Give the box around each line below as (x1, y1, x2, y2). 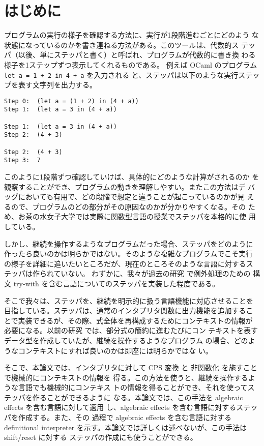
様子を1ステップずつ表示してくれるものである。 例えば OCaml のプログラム (4, 59, 257, 70)
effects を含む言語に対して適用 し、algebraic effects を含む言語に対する (4, 402, 237, 412)
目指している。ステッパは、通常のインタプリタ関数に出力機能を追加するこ (4, 305, 253, 316)
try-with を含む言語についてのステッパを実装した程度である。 (13, 278, 219, 288)
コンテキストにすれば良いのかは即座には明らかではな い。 (18, 345, 213, 355)
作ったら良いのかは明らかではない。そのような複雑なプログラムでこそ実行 (4, 248, 253, 259)
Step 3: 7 (4, 157, 41, 164)
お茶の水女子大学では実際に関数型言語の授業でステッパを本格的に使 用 (18, 211, 256, 222)
